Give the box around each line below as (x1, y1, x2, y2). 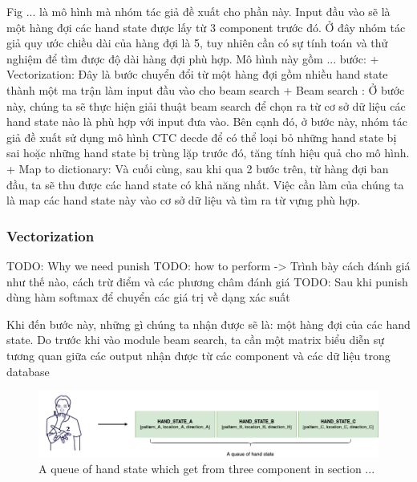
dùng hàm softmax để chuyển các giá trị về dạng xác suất (6, 289, 290, 306)
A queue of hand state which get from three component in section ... (38, 460, 375, 477)
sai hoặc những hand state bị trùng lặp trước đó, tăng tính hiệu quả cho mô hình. (6, 144, 410, 161)
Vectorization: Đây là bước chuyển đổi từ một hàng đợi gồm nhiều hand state (6, 66, 388, 83)
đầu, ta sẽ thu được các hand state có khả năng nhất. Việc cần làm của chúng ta (6, 176, 404, 192)
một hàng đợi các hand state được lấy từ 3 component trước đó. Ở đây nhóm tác (6, 18, 406, 35)
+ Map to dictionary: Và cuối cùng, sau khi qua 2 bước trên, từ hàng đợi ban (6, 160, 389, 176)
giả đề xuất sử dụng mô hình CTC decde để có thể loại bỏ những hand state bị (6, 128, 397, 145)
